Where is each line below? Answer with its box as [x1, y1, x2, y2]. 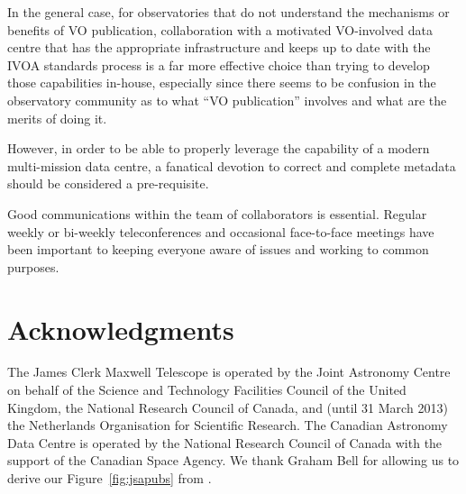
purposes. [7, 257, 59, 276]
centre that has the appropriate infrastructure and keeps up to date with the [7, 38, 431, 57]
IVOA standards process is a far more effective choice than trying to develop [7, 55, 430, 74]
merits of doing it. [7, 108, 107, 127]
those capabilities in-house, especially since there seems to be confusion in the [7, 73, 436, 92]
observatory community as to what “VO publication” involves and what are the [7, 90, 447, 109]
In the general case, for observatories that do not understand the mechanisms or [7, 3, 450, 21]
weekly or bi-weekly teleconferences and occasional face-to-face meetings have [7, 222, 434, 241]
